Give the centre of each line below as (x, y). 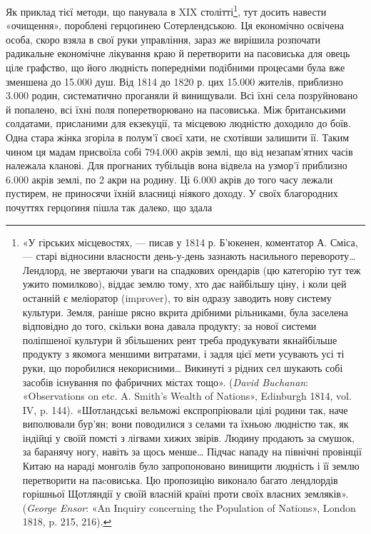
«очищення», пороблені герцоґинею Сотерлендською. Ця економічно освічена (175, 25)
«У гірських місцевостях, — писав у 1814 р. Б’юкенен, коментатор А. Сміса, (190, 242)
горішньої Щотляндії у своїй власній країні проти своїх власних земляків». (185, 494)
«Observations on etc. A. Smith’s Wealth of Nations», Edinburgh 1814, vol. (187, 396)
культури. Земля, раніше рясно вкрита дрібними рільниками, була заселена (185, 312)
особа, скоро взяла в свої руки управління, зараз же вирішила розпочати (163, 39)
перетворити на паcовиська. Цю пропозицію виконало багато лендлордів (180, 479)
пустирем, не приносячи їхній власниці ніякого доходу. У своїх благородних (172, 193)
